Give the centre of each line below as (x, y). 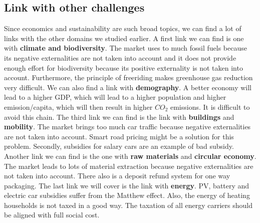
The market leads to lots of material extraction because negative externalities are (129, 166)
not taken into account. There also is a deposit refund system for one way (117, 176)
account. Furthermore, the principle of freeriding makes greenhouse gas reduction (128, 77)
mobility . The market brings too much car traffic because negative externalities (127, 127)
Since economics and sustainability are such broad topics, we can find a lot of (123, 28)
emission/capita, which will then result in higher (78, 106)
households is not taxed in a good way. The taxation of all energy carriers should (128, 205)
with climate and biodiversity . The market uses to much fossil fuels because (125, 48)
